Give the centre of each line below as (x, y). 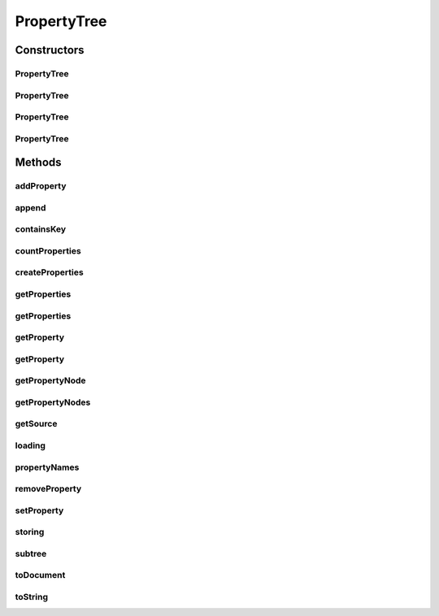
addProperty (41, 186)
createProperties (50, 272)
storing (30, 532)
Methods (38, 163)
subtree (31, 553)
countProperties (48, 250)
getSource (36, 424)
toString (32, 596)
